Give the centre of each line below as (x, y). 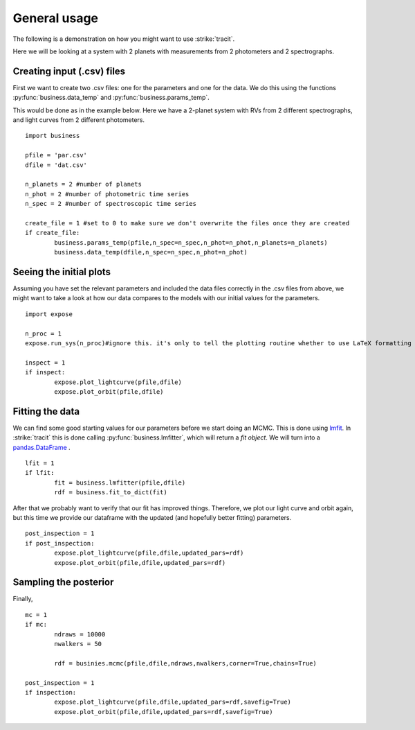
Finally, (23, 599)
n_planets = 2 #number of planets (83, 184)
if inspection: (51, 692)
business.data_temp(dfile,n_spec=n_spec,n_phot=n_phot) (151, 252)
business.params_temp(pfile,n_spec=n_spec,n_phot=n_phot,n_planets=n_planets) (191, 242)
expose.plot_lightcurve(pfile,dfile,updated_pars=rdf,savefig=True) (173, 702)
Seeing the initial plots (62, 271)
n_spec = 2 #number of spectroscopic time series (111, 204)
